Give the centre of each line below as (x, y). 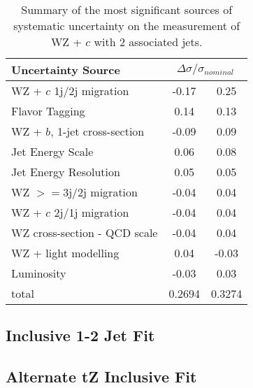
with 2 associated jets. (148, 42)
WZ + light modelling (65, 253)
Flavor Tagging (48, 111)
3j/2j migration (100, 192)
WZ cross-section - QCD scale (85, 232)
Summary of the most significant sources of (127, 9)
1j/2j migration (92, 91)
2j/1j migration (92, 212)
